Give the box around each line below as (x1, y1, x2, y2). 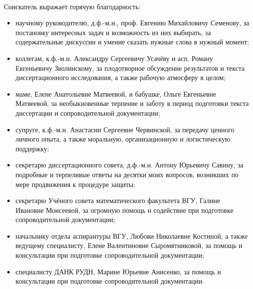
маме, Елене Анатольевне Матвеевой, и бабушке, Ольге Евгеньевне (15, 88, 216, 99)
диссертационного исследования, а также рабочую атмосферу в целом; (15, 72, 226, 83)
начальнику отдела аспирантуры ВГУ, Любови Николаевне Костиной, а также (15, 230, 248, 241)
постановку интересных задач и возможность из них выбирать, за (15, 27, 211, 37)
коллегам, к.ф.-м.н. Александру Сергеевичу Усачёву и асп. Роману (15, 53, 213, 63)
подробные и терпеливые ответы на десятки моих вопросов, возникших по (15, 169, 239, 179)
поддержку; (15, 143, 49, 153)
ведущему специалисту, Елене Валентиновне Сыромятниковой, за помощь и (15, 240, 243, 250)
